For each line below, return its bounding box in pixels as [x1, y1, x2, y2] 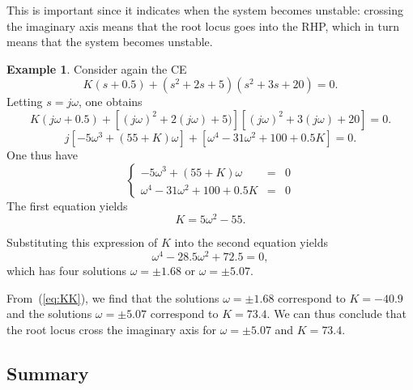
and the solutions [6, 305, 92, 322]
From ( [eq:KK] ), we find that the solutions [6, 289, 219, 306]
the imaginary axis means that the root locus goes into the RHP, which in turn [6, 17, 399, 34]
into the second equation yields [174, 234, 329, 251]
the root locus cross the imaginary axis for [6, 320, 217, 337]
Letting [6, 93, 43, 110]
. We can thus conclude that [266, 305, 407, 322]
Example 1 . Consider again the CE [6, 60, 187, 77]
